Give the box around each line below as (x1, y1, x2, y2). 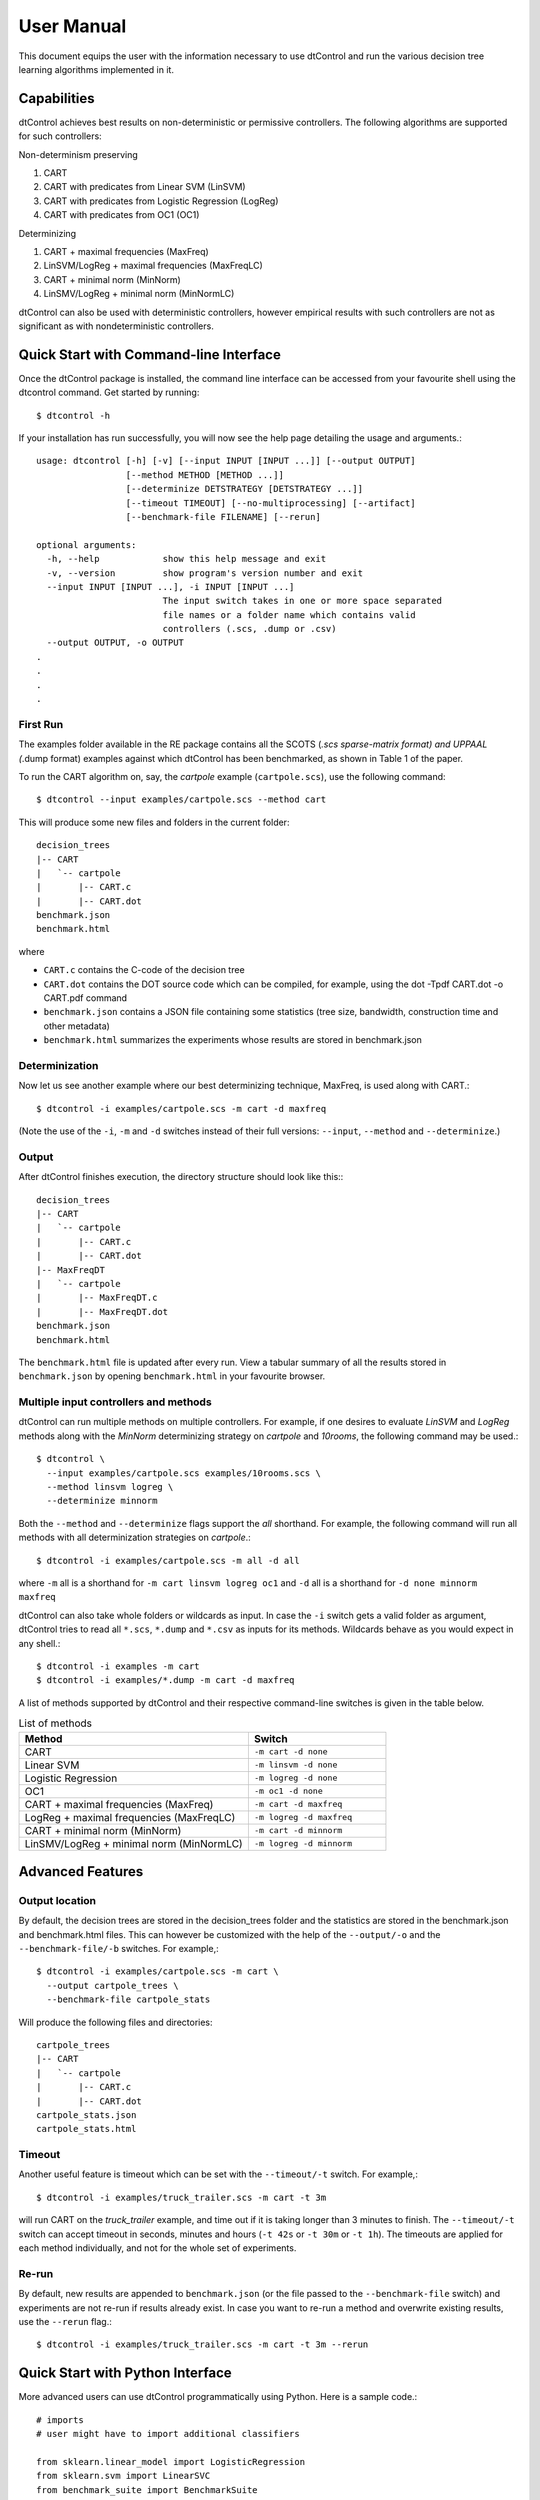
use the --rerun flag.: (18, 2315, 112, 2327)
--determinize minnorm (46, 1495, 158, 1507)
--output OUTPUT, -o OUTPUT (46, 637, 185, 649)
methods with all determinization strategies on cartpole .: (18, 1531, 252, 1544)
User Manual (18, 15, 127, 37)
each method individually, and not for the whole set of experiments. (18, 2242, 297, 2254)
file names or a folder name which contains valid (162, 609, 416, 620)
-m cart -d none (253, 1746, 329, 1757)
